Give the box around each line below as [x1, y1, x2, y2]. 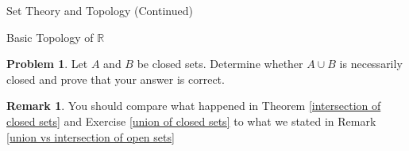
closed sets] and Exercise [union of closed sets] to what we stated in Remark [6, 112, 376, 129]
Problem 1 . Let [6, 55, 88, 72]
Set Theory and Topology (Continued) [6, 2, 193, 18]
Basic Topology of [6, 28, 94, 45]
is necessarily [339, 55, 403, 72]
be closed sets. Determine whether [137, 55, 303, 72]
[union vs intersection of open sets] [6, 128, 175, 145]
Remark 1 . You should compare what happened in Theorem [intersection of [6, 97, 381, 114]
